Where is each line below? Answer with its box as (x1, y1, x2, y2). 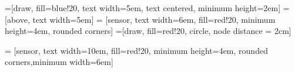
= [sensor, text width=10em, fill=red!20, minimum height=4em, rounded (5, 44, 268, 56)
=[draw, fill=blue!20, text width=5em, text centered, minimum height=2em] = (5, 2, 290, 13)
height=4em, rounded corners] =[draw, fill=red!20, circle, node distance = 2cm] (5, 25, 291, 37)
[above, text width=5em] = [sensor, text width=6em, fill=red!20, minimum (5, 13, 276, 25)
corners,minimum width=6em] (5, 56, 113, 68)
